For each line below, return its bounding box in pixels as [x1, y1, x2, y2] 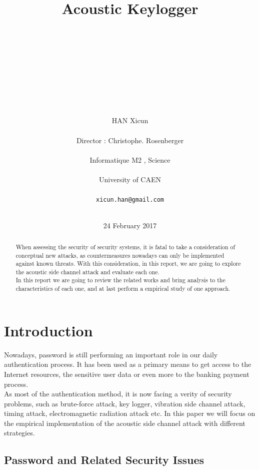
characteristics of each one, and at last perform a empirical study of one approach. [15, 284, 230, 293]
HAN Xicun [111, 115, 148, 126]
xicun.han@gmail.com [95, 196, 164, 204]
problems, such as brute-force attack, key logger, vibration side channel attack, [4, 398, 245, 408]
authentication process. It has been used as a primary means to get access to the [4, 359, 251, 369]
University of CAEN [99, 174, 161, 185]
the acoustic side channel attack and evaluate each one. [15, 267, 159, 276]
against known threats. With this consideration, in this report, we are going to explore [15, 259, 241, 268]
